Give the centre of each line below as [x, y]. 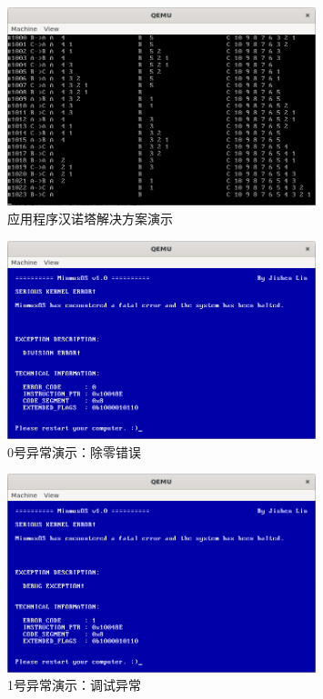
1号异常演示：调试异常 [74, 685]
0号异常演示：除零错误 [74, 451]
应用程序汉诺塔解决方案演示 [90, 219]
